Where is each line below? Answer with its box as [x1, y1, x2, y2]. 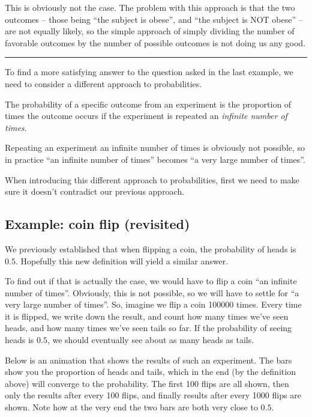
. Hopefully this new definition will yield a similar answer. [15, 254, 229, 267]
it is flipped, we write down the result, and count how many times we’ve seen [5, 309, 289, 322]
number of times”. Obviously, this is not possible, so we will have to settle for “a [5, 286, 299, 299]
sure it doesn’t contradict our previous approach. [5, 185, 185, 198]
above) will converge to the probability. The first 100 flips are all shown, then [5, 377, 289, 389]
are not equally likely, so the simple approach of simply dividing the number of [5, 25, 295, 37]
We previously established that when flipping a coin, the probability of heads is [5, 242, 296, 255]
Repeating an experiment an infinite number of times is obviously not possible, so [5, 141, 305, 154]
